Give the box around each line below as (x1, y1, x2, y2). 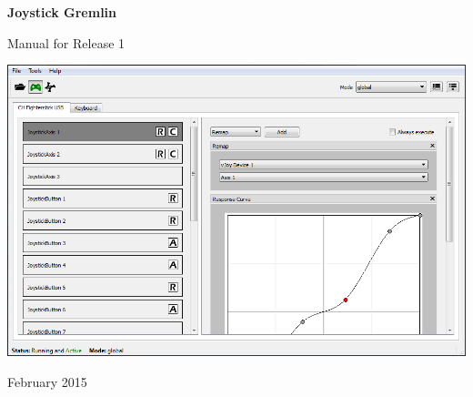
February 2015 (7, 372, 87, 391)
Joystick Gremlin (7, 3, 117, 21)
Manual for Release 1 (7, 33, 126, 52)
